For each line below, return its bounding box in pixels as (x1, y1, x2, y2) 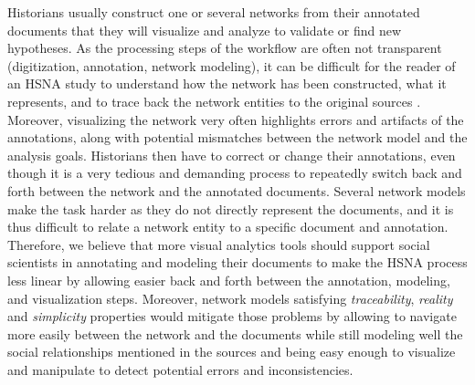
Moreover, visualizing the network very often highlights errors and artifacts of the (7, 109, 464, 129)
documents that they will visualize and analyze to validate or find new (7, 20, 402, 39)
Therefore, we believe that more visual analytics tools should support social (7, 234, 430, 254)
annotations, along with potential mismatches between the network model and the (7, 128, 468, 147)
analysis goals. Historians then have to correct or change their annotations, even (7, 145, 456, 164)
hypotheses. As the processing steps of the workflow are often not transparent (7, 38, 442, 57)
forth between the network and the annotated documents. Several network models (7, 181, 466, 200)
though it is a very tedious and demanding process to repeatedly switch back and (7, 163, 462, 182)
